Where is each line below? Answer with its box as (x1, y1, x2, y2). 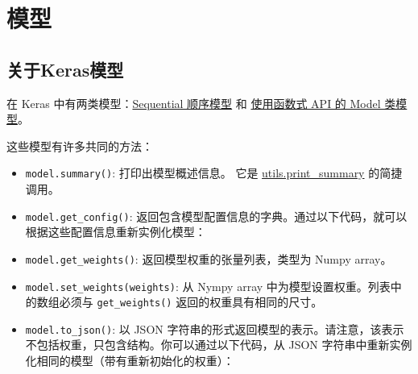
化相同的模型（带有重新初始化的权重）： (25, 352, 234, 369)
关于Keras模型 (6, 56, 124, 81)
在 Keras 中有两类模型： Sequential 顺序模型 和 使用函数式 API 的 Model (6, 94, 381, 111)
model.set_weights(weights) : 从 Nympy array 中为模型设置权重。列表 (25, 277, 391, 294)
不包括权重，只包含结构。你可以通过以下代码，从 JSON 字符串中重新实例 (25, 336, 412, 353)
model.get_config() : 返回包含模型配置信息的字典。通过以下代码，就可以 (25, 207, 408, 224)
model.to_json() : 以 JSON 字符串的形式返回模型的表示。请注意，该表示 (25, 320, 404, 337)
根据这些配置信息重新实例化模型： (25, 223, 206, 240)
